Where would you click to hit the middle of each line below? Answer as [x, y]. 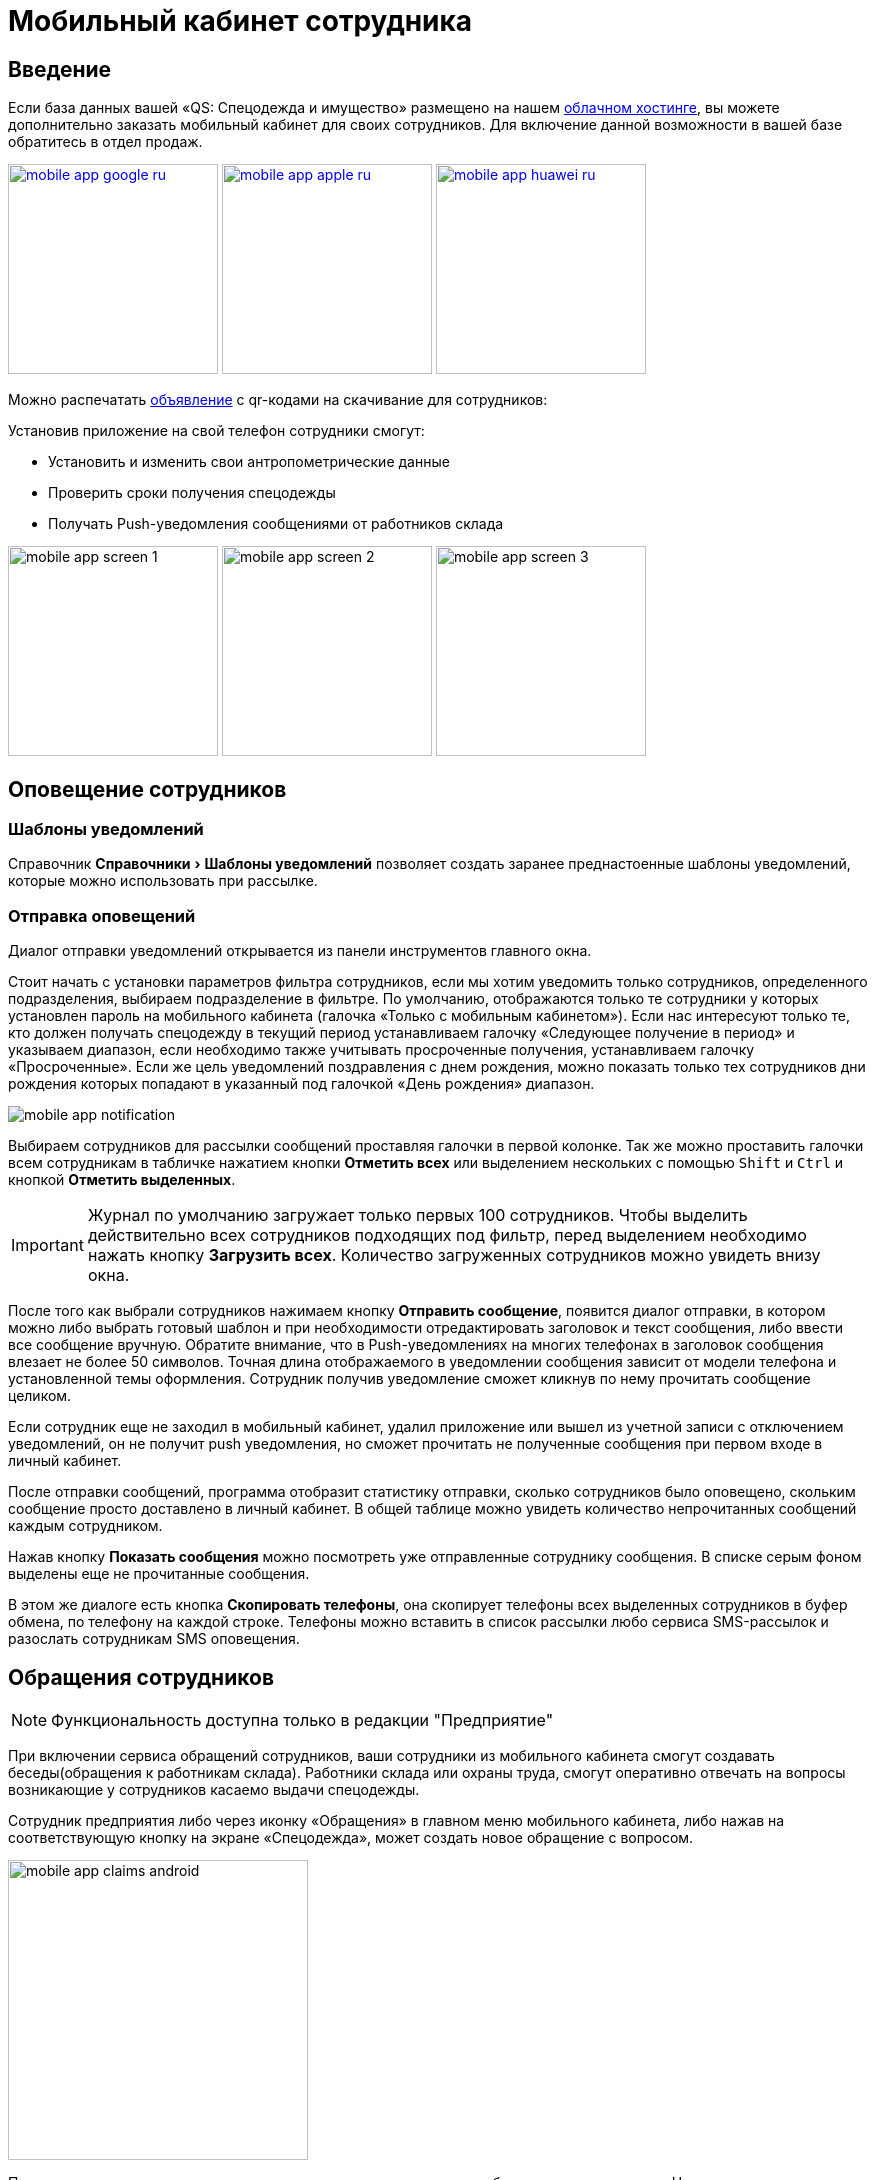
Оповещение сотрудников [147, 789]
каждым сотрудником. [85, 1526]
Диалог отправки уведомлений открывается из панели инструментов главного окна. [300, 951]
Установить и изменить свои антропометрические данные [249, 462]
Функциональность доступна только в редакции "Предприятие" [302, 1719]
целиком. [40, 1396]
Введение [60, 69]
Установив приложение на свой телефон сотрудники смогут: [216, 431]
